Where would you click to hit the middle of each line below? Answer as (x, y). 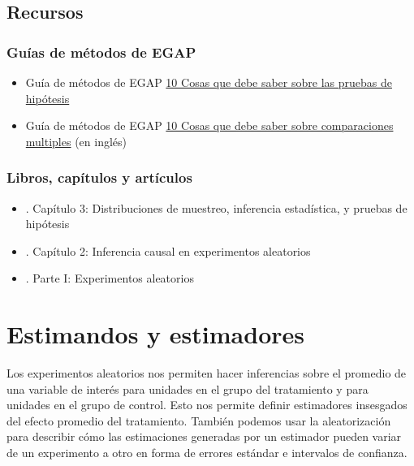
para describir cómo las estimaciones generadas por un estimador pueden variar (204, 436)
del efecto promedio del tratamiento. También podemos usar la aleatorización (199, 420)
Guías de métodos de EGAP (101, 52)
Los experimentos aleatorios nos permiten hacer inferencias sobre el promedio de (207, 373)
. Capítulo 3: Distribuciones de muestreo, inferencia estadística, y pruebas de (216, 207)
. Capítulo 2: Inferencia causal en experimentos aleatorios (168, 250)
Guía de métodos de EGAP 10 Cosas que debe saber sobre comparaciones (209, 125)
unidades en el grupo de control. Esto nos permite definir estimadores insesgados (207, 405)
